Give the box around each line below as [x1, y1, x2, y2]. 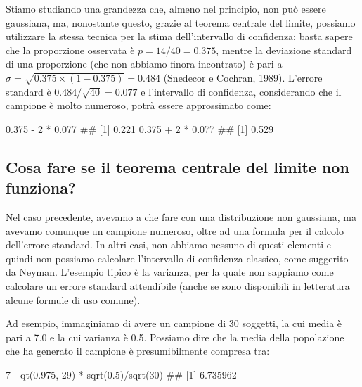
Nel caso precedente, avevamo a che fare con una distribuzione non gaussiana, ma [6, 210, 356, 224]
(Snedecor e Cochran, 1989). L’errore [163, 70, 323, 84]
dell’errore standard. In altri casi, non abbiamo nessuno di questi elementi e [6, 237, 331, 252]
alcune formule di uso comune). [6, 292, 141, 307]
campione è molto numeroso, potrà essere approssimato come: [6, 98, 271, 113]
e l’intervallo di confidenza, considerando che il [141, 84, 342, 99]
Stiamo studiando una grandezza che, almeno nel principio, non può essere [6, 1, 326, 15]
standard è [6, 84, 51, 99]
